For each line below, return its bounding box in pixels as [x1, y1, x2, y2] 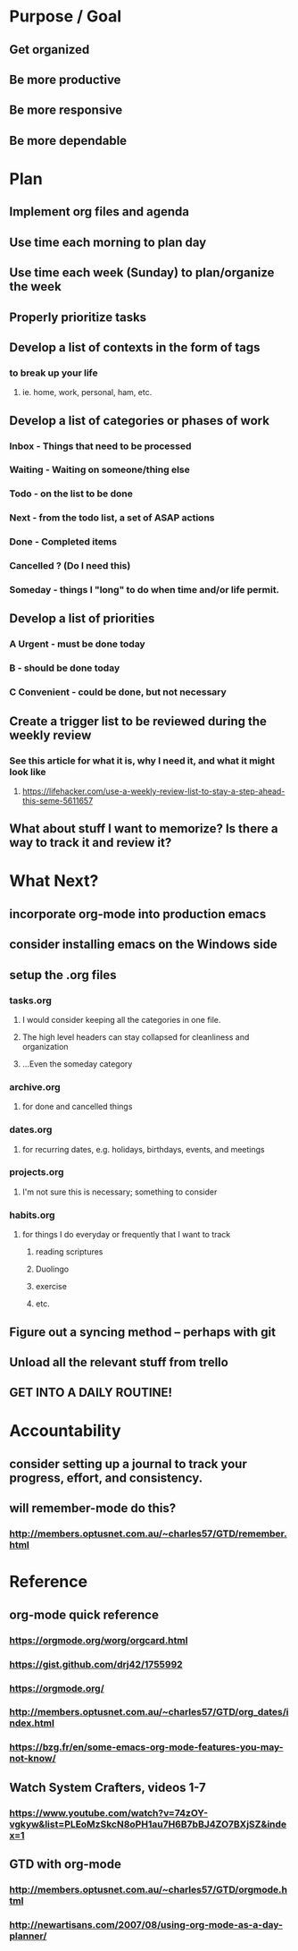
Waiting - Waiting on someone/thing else [9, 463, 190, 476]
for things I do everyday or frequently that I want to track [21, 1229, 231, 1240]
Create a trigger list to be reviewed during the [9, 714, 268, 729]
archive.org [9, 1080, 61, 1093]
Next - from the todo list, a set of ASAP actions [9, 511, 215, 524]
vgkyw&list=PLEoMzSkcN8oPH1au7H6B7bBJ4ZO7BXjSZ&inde [9, 1818, 287, 1830]
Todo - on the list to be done [9, 487, 134, 500]
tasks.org [9, 994, 52, 1007]
